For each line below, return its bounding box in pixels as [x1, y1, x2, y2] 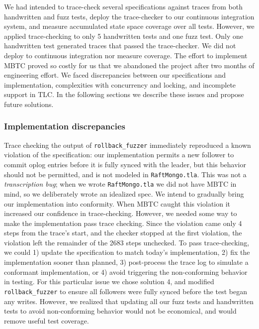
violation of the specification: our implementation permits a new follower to [4, 149, 234, 160]
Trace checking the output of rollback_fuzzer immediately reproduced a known [4, 139, 251, 150]
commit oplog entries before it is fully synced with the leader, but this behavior [4, 159, 246, 169]
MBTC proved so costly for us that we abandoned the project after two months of [4, 60, 255, 70]
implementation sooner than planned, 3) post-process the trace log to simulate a [4, 257, 249, 267]
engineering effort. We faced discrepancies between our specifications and [4, 70, 226, 80]
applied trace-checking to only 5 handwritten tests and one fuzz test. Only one [4, 30, 243, 41]
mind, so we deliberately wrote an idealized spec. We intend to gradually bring [4, 188, 244, 199]
